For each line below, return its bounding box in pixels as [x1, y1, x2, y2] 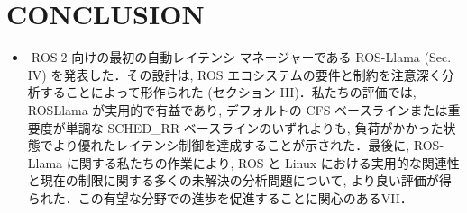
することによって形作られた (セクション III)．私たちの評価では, [40, 83, 417, 102]
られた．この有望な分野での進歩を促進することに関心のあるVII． [27, 188, 413, 207]
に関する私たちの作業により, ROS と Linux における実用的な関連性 [66, 153, 460, 172]
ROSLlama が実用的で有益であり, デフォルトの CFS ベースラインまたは [27, 100, 448, 119]
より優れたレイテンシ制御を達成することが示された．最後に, [52, 136, 410, 155]
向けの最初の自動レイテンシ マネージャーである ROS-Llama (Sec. [71, 48, 452, 67]
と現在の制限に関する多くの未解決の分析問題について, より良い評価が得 [27, 171, 452, 190]
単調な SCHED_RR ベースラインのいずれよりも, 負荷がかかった [65, 118, 444, 137]
